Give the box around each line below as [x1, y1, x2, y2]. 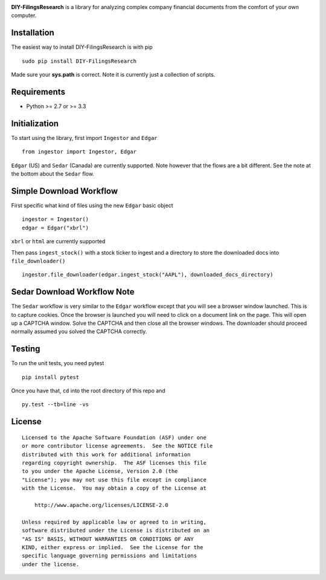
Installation [11, 28, 54, 38]
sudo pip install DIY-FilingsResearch [22, 57, 137, 65]
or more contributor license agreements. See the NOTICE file [22, 442, 213, 450]
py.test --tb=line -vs [22, 401, 89, 408]
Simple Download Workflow [11, 186, 118, 196]
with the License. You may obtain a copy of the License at [22, 485, 206, 492]
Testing [11, 344, 40, 354]
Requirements [11, 86, 66, 97]
